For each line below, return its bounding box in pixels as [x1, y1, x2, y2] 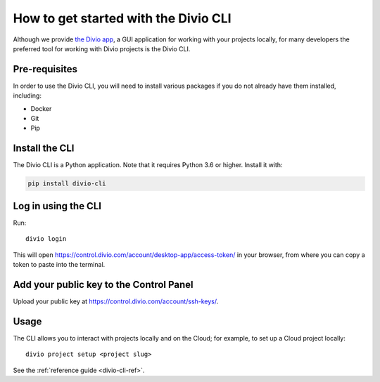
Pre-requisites [13, 63, 77, 75]
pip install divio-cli [27, 180, 106, 187]
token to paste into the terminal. [13, 260, 106, 268]
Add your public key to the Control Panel [13, 278, 194, 291]
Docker [30, 104, 52, 112]
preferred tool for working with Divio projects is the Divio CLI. [13, 44, 191, 53]
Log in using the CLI [13, 200, 102, 212]
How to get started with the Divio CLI [13, 11, 232, 26]
